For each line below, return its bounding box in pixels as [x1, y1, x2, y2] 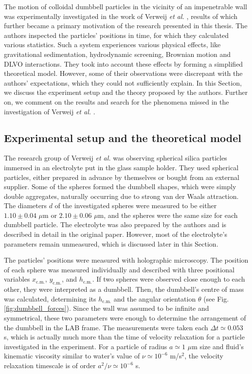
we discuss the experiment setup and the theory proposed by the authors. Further [4, 87, 248, 97]
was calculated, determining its [4, 293, 96, 303]
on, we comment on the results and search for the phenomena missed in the [4, 96, 229, 107]
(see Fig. [203, 293, 229, 303]
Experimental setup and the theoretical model [4, 130, 241, 145]
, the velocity [184, 351, 223, 361]
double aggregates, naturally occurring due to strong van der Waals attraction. [4, 191, 239, 201]
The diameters [4, 200, 47, 211]
